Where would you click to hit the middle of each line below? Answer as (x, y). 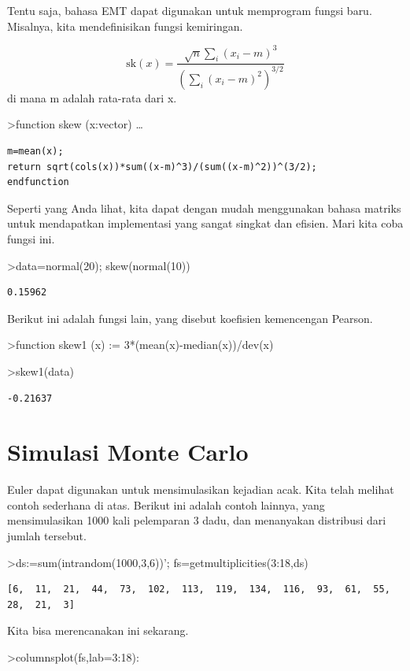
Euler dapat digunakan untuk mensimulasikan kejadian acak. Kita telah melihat (201, 489)
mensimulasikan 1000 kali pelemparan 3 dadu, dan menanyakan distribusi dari (197, 520)
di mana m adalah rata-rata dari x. (92, 97)
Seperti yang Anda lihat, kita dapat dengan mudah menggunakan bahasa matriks (204, 208)
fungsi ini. (31, 238)
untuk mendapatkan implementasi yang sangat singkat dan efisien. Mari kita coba (205, 223)
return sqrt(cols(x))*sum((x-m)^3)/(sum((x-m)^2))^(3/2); (162, 167)
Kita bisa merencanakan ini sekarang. (98, 630)
